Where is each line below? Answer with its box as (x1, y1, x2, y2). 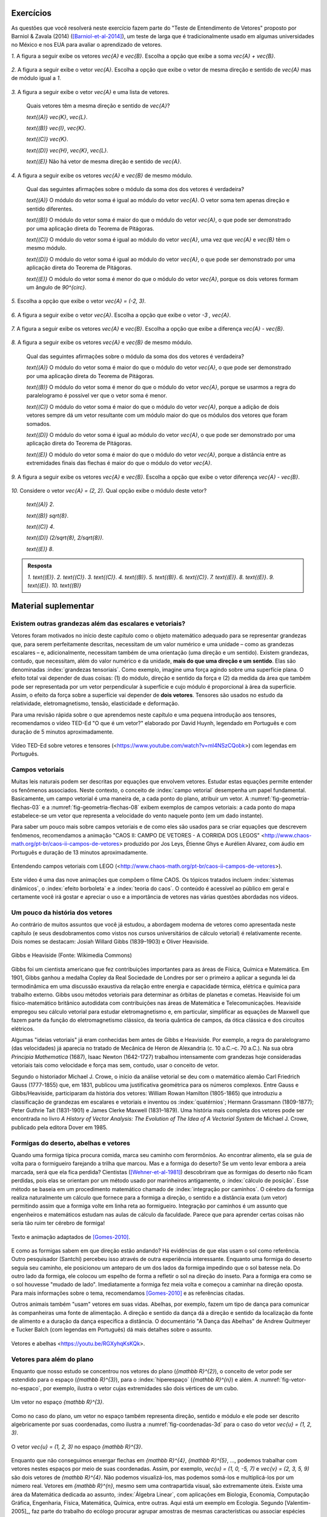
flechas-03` (11, 803, 41, 811)
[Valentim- (285, 1499, 311, 1507)
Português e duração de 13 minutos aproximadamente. (11, 848, 148, 856)
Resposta (27, 562, 52, 570)
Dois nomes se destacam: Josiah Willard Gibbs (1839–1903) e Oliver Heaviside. (11, 938, 209, 945)
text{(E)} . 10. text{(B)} (27, 582, 82, 589)
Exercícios (11, 8, 51, 18)
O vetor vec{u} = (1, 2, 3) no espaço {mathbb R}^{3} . (11, 1443, 143, 1450)
